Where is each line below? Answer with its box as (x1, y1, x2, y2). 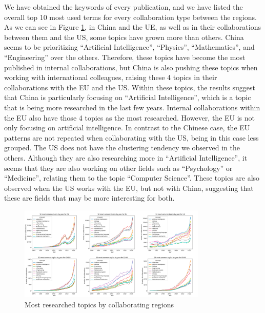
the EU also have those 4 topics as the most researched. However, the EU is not (4, 112, 255, 123)
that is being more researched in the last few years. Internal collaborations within (4, 102, 260, 112)
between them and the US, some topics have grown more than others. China (4, 31, 244, 42)
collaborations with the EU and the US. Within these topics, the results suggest (4, 82, 256, 92)
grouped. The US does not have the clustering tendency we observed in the (4, 142, 240, 153)
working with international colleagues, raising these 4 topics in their (4, 72, 217, 83)
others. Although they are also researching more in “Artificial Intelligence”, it (4, 152, 248, 163)
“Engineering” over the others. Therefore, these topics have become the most (4, 51, 246, 62)
